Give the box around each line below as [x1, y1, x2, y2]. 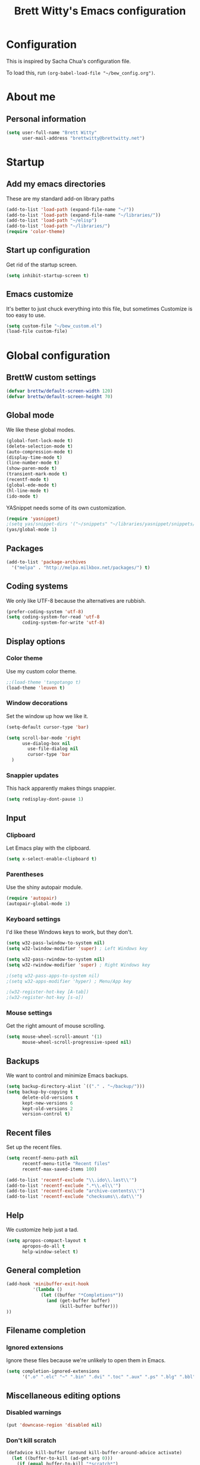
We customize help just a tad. [6, 1226, 79, 1233]
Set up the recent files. [6, 1144, 62, 1151]
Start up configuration [6, 245, 90, 255]
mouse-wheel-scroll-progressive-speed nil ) [21, 1040, 132, 1046]
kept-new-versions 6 [21, 1100, 73, 1106]
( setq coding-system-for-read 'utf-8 [6, 614, 100, 620]
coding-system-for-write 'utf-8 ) [21, 620, 105, 626]
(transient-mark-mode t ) [6, 471, 68, 477]
